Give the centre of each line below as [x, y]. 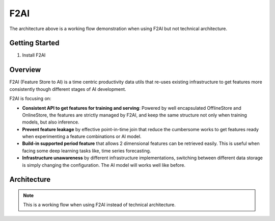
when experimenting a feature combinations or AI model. [82, 137]
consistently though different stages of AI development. [68, 89]
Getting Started [34, 43]
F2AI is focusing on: [30, 99]
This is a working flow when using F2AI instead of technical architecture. [99, 205]
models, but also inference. [51, 122]
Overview [25, 70]
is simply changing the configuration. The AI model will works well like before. [104, 165]
